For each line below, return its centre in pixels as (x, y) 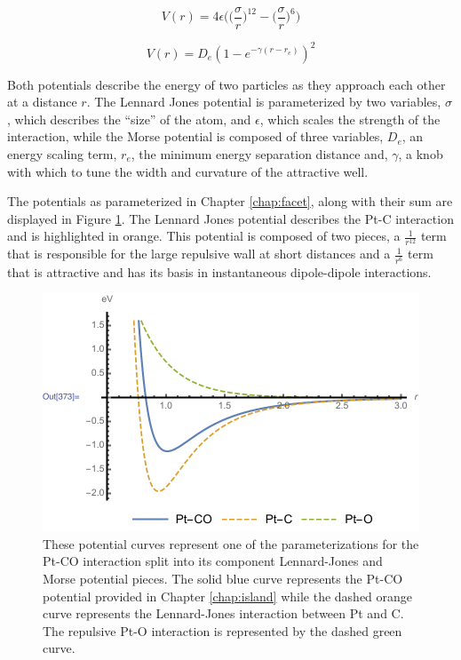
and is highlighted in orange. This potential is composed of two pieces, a (204, 236)
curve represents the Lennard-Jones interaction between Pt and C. (223, 613)
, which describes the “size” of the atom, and (129, 119)
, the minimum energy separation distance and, (259, 153)
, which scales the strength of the (350, 119)
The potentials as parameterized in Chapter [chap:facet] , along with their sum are (230, 201)
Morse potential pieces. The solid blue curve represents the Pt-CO (223, 578)
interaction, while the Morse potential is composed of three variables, (195, 136)
